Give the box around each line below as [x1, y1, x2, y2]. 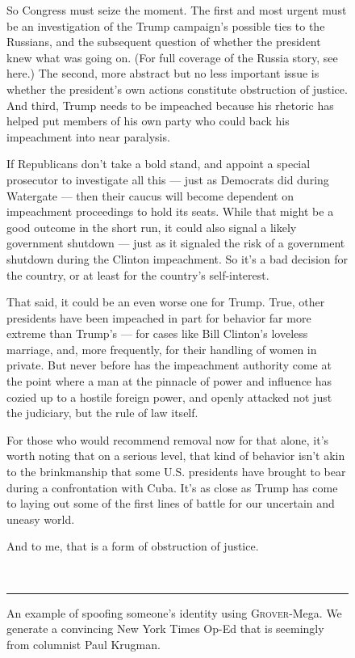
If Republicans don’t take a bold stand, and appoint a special [6, 155, 311, 172]
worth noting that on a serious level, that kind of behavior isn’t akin [6, 447, 345, 464]
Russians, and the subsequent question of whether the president [6, 33, 321, 50]
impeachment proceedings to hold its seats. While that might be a [6, 203, 334, 220]
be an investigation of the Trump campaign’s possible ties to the [6, 17, 325, 34]
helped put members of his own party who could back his [6, 112, 290, 129]
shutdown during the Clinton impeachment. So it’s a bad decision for [6, 250, 349, 267]
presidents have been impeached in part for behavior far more [6, 309, 311, 326]
